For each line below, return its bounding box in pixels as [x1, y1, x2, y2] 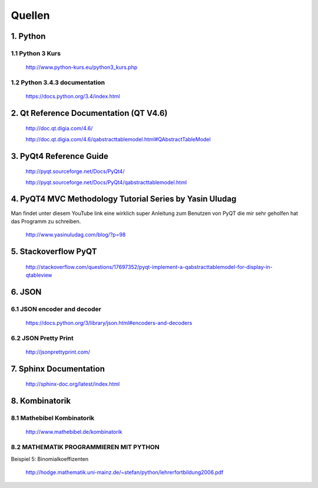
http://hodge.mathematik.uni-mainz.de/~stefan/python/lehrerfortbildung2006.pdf [25, 469, 224, 476]
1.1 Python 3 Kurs [11, 49, 61, 57]
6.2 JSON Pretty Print [11, 334, 74, 342]
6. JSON [11, 287, 42, 297]
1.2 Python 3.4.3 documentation [11, 78, 105, 87]
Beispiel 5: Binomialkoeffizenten [11, 455, 88, 462]
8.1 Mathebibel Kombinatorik [11, 414, 95, 422]
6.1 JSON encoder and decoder [11, 305, 101, 313]
